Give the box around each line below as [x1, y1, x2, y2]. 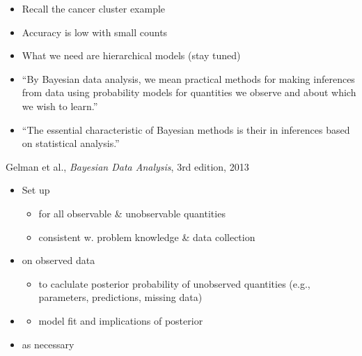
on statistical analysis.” [22, 136, 120, 150]
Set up [22, 183, 50, 197]
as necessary [22, 336, 74, 351]
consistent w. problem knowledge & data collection [38, 229, 255, 244]
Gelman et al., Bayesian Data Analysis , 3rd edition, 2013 [6, 159, 249, 173]
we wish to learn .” [22, 98, 98, 113]
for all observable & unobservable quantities [38, 206, 226, 220]
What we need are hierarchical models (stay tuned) [22, 48, 241, 63]
